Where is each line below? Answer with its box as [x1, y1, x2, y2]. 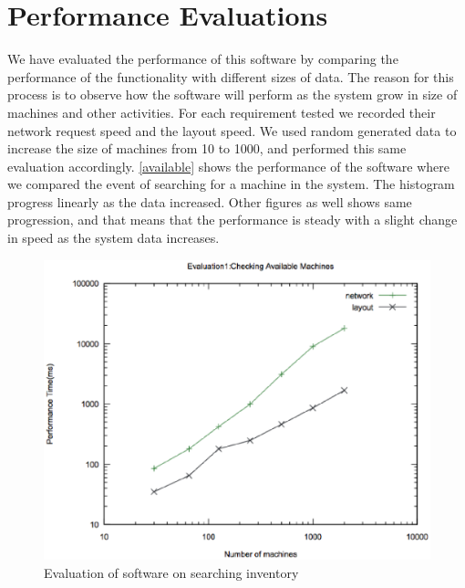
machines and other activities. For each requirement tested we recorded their [7, 102, 436, 121]
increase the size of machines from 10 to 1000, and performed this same [7, 139, 407, 158]
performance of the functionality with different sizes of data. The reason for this [7, 67, 454, 86]
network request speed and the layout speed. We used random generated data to [7, 121, 457, 140]
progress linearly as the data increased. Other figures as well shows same [7, 192, 412, 211]
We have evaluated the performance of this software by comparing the [7, 49, 398, 68]
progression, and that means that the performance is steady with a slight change [7, 210, 458, 229]
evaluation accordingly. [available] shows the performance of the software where [7, 156, 449, 175]
